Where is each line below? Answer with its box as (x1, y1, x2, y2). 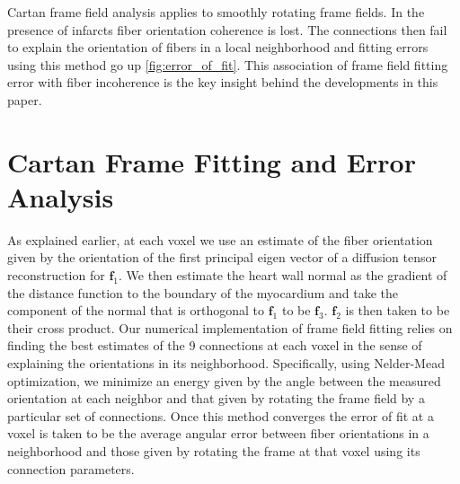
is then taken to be (345, 301, 450, 320)
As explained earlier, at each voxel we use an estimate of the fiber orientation (7, 230, 433, 249)
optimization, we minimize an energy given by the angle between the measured (7, 371, 441, 390)
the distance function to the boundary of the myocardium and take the (7, 283, 398, 302)
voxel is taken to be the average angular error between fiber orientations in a (7, 424, 429, 443)
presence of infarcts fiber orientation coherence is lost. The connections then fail (7, 20, 447, 39)
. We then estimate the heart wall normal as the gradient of (118, 266, 447, 285)
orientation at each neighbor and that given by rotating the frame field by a (7, 389, 425, 408)
